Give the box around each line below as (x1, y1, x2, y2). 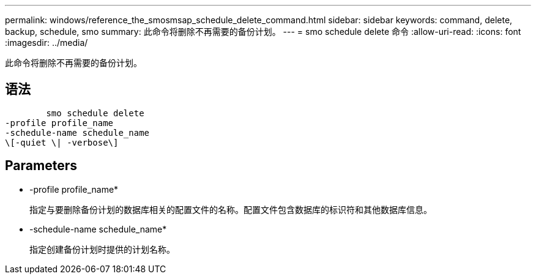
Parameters (5, 158, 77, 174)
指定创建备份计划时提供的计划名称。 (29, 244, 175, 255)
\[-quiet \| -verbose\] (5, 137, 119, 147)
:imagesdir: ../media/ (5, 37, 88, 48)
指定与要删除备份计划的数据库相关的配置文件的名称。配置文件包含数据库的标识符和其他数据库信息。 (29, 204, 432, 215)
